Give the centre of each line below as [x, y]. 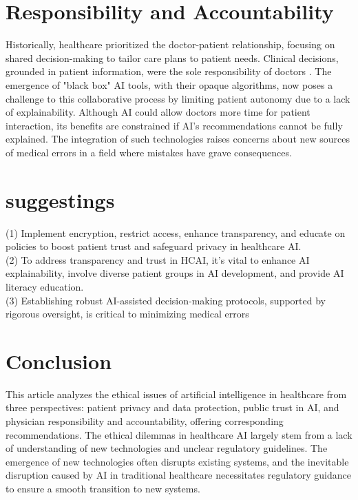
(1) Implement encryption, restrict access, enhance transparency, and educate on [176, 232]
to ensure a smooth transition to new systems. [103, 489]
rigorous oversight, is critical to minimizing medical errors [127, 314]
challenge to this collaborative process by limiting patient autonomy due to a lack [178, 98]
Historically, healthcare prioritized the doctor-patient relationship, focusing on [170, 44]
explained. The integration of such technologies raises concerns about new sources [178, 139]
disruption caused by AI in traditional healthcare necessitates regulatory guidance [178, 475]
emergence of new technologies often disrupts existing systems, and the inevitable [177, 461]
